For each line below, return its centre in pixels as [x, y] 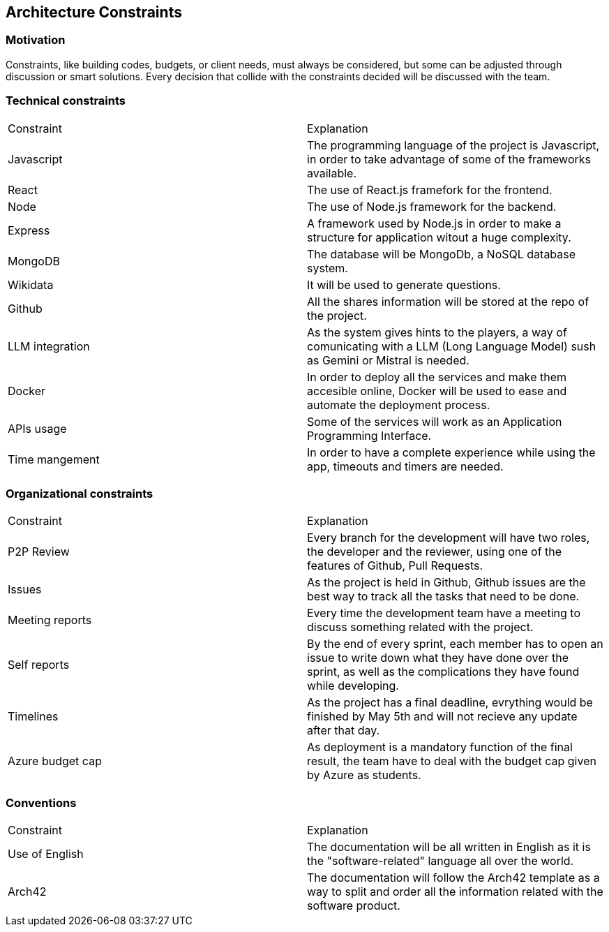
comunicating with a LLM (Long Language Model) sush [452, 346]
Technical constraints [66, 101]
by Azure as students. [364, 775]
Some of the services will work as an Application [435, 421]
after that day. [344, 731]
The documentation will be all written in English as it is [449, 847]
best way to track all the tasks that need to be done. [443, 597]
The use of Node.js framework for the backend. [432, 206]
